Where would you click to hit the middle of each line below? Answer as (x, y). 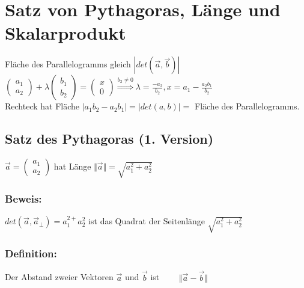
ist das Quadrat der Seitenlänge (147, 221)
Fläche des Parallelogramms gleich (68, 64)
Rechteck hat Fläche (42, 106)
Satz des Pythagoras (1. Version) (109, 139)
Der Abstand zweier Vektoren (59, 277)
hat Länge (72, 166)
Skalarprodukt (65, 33)
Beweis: (23, 198)
